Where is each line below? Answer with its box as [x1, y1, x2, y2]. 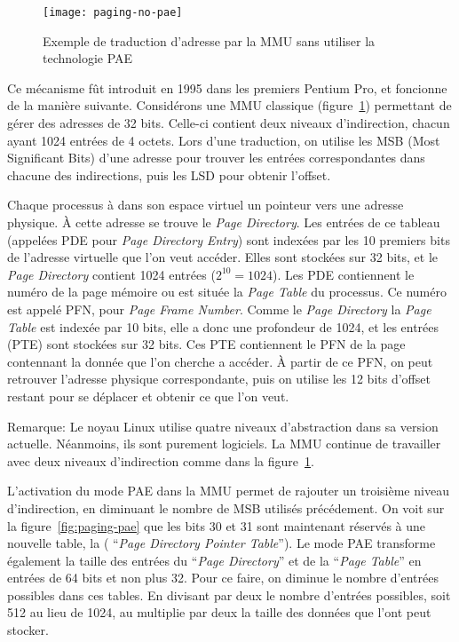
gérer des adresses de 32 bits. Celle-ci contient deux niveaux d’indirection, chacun [7, 114, 450, 132]
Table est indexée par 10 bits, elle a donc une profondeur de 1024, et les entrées [7, 317, 439, 336]
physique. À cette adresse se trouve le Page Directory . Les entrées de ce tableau [7, 213, 440, 231]
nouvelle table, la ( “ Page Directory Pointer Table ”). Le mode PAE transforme [7, 534, 436, 552]
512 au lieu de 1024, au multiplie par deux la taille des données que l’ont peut [7, 603, 431, 622]
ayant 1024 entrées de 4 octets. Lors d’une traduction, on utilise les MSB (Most [7, 131, 440, 149]
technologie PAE [43, 49, 133, 67]
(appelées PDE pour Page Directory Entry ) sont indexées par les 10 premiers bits [7, 230, 450, 249]
